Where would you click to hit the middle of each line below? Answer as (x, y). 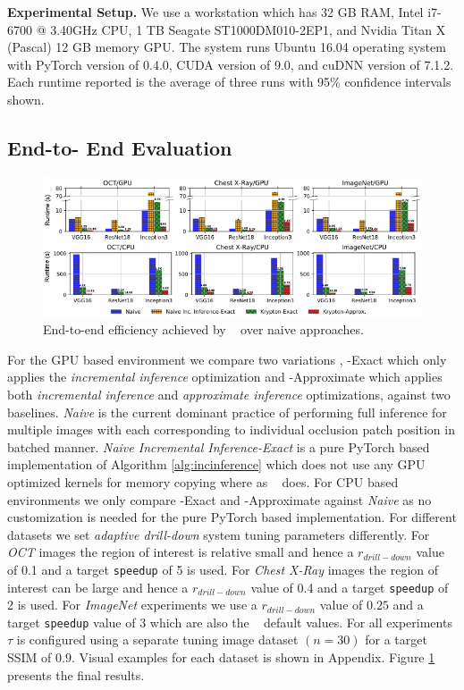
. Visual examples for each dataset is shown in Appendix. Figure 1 (253, 657)
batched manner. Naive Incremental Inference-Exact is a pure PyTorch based (219, 446)
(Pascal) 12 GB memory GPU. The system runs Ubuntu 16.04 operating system (227, 47)
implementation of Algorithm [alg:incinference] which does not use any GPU (216, 464)
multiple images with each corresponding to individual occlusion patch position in (231, 429)
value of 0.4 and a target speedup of (350, 587)
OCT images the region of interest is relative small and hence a (181, 552)
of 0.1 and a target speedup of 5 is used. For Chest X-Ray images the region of (223, 569)
